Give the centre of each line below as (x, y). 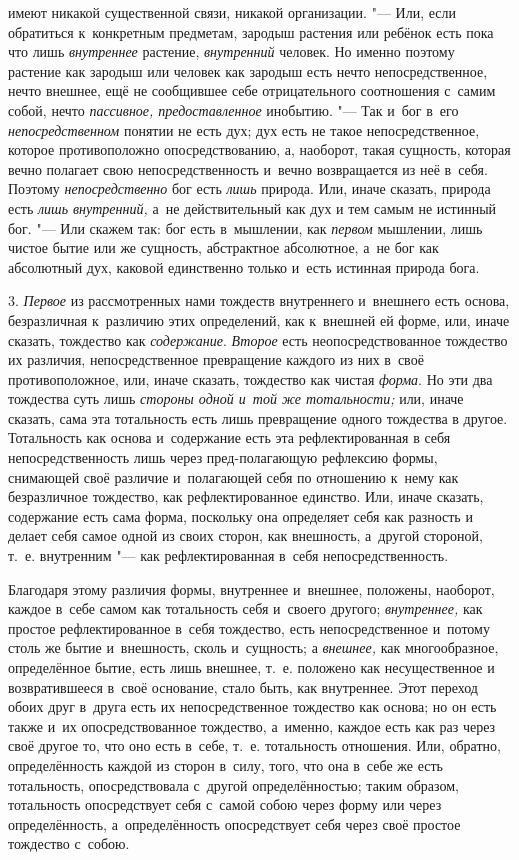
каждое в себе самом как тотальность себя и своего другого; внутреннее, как (245, 608)
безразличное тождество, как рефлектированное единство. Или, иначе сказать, (246, 496)
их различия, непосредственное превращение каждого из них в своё (216, 359)
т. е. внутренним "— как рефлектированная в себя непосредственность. (228, 555)
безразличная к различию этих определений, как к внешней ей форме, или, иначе (259, 319)
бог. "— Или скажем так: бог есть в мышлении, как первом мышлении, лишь (245, 227)
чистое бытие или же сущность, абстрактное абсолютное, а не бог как (223, 247)
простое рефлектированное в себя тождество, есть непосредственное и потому (249, 627)
